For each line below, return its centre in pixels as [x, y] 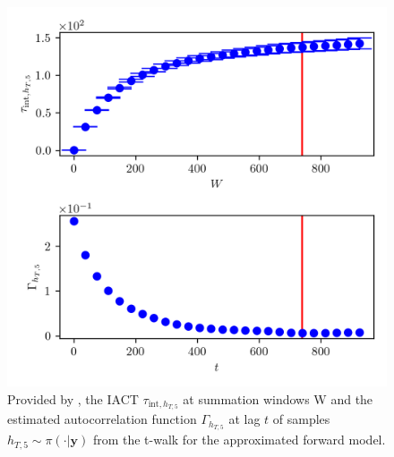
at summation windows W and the [278, 398]
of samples [301, 419]
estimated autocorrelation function [102, 419]
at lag [244, 419]
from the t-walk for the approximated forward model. [239, 440]
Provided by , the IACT [73, 398]
